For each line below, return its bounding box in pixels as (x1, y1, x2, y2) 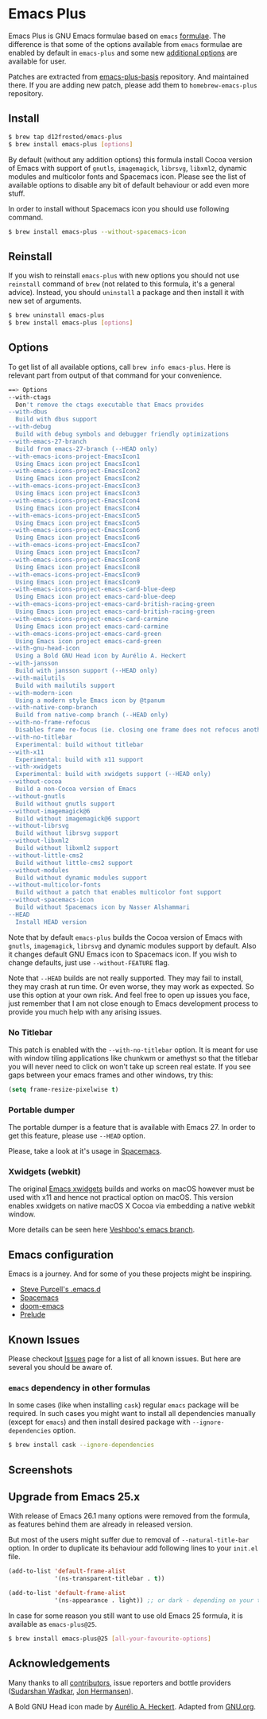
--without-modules (8, 866, 69, 875)
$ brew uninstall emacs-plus (8, 312, 105, 320)
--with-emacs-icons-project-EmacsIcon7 (8, 541, 141, 549)
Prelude (19, 1310, 46, 1320)
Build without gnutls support (15, 800, 115, 808)
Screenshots (8, 1463, 73, 1476)
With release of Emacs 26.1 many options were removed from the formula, (8, 1511, 250, 1521)
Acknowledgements (8, 1657, 110, 1670)
